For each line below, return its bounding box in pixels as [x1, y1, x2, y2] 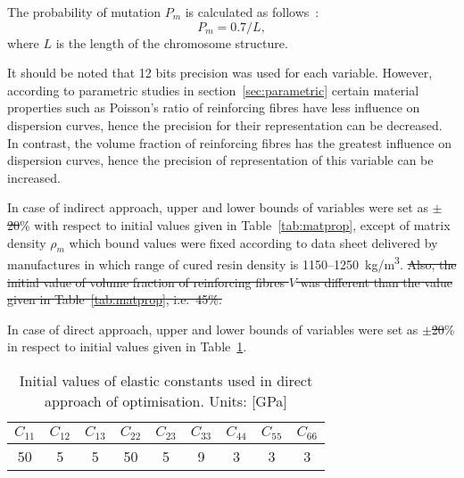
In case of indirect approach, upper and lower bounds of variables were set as [7, 198, 428, 217]
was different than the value [300, 272, 452, 291]
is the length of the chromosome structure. [55, 33, 288, 52]
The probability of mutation [7, 3, 161, 21]
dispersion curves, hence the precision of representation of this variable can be [7, 151, 434, 169]
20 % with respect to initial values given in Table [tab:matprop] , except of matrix [7, 215, 451, 234]
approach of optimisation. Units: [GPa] [45, 390, 287, 411]
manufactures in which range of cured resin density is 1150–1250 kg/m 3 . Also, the [7, 252, 457, 273]
